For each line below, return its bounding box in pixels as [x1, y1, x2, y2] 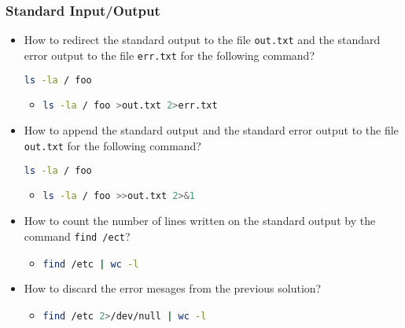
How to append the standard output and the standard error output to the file [24, 122, 399, 138]
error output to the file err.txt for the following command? [24, 46, 315, 63]
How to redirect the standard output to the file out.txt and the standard [24, 31, 381, 48]
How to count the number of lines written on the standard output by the [24, 212, 376, 229]
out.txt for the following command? [24, 137, 201, 153]
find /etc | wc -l [42, 258, 139, 270]
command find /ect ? [24, 227, 131, 244]
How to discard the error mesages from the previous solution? [24, 280, 322, 297]
